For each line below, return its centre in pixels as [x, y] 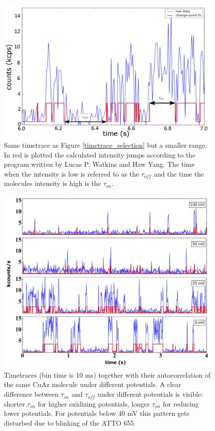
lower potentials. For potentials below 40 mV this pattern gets [97, 413]
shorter [14, 403]
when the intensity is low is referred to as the [71, 173]
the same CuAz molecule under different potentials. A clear [93, 384]
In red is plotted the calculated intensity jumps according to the [100, 154]
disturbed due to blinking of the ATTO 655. [70, 422]
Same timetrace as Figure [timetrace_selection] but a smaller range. [106, 145]
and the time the [179, 173]
